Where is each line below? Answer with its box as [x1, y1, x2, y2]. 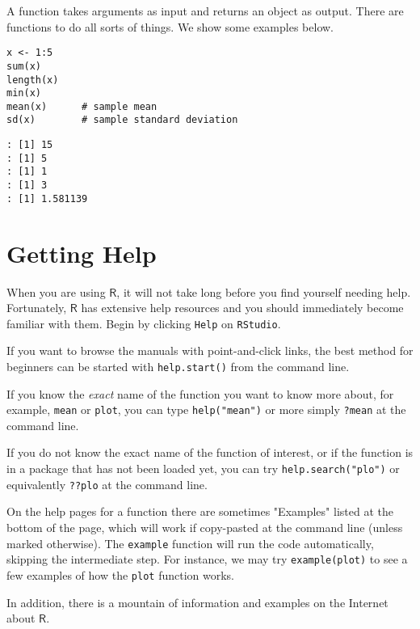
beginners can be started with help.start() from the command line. [6, 357, 350, 374]
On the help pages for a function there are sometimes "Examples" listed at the [6, 503, 393, 520]
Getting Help [6, 236, 157, 269]
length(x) [6, 74, 59, 86]
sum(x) [6, 60, 41, 72]
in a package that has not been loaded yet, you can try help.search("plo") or [6, 460, 400, 477]
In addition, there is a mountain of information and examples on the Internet [6, 593, 388, 610]
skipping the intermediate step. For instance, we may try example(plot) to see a [6, 551, 408, 568]
